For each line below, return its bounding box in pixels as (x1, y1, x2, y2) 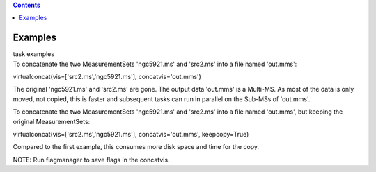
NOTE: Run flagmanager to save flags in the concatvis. (13, 155, 170, 164)
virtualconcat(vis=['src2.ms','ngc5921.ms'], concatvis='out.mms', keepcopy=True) (13, 130, 249, 139)
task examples (13, 50, 55, 58)
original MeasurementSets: (13, 117, 91, 126)
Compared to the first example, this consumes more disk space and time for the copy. (13, 143, 260, 151)
